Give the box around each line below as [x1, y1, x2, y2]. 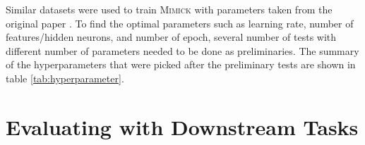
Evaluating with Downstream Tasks [6, 112, 359, 141]
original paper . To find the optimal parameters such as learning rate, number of [6, 15, 354, 30]
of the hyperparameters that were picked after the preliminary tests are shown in [6, 57, 356, 72]
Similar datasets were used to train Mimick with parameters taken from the [6, 2, 333, 16]
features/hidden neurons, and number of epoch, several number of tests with [6, 30, 337, 44]
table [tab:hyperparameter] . [6, 70, 124, 85]
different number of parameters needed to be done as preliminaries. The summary [6, 43, 359, 58]
